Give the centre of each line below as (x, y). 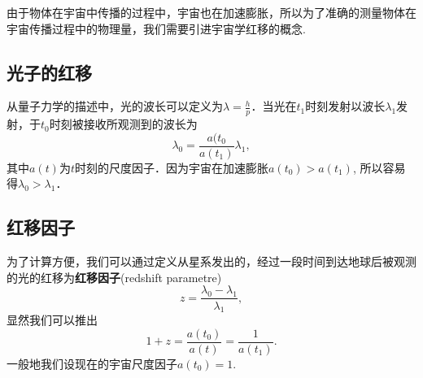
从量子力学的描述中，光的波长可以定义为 (115, 106)
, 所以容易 (379, 167)
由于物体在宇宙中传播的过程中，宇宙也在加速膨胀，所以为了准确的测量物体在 (211, 12)
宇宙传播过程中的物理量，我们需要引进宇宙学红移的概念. (156, 28)
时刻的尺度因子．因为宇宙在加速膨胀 (172, 167)
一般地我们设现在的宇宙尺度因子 (92, 363)
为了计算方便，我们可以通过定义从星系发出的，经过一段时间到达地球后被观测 (211, 261)
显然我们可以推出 (52, 320)
